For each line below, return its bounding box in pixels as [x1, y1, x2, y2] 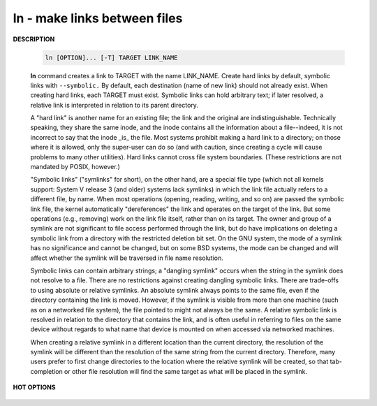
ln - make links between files [13, 10, 183, 26]
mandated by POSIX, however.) [30, 163, 120, 171]
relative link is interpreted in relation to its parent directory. [30, 101, 199, 109]
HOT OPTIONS [13, 383, 56, 391]
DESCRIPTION [13, 35, 55, 43]
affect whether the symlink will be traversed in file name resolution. [30, 254, 223, 262]
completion [30, 367, 63, 375]
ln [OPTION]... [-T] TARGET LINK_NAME [45, 53, 178, 61]
